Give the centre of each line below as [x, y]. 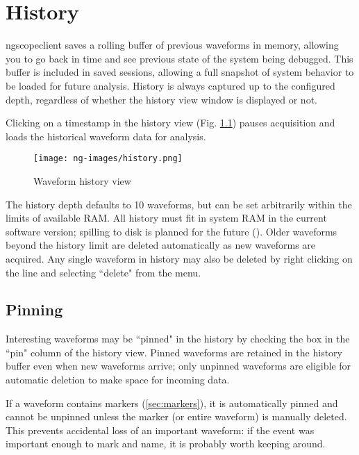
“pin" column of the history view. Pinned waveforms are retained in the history [174, 352]
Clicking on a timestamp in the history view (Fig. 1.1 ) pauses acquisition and [170, 123]
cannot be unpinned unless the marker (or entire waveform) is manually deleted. [176, 416]
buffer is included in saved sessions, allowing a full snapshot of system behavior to [180, 72]
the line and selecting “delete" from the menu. [103, 272]
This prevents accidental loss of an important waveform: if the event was [160, 430]
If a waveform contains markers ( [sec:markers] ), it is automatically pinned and [172, 403]
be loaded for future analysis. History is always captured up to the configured [170, 85]
